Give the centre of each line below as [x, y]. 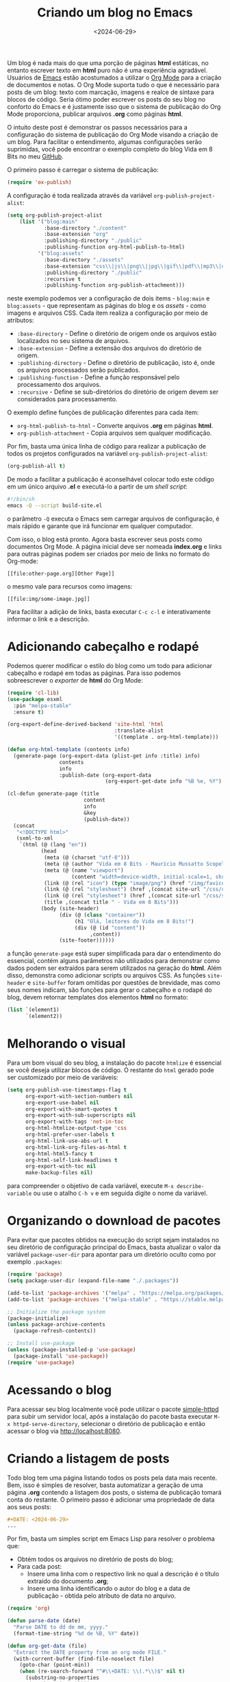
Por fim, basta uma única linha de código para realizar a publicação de [107, 447]
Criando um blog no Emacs [115, 13]
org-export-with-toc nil [61, 1166]
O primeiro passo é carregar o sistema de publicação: [83, 169]
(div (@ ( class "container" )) [102, 915]
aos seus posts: [29, 1506]
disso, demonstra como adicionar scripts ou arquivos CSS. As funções [107, 975]
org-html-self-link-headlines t [71, 1160]
